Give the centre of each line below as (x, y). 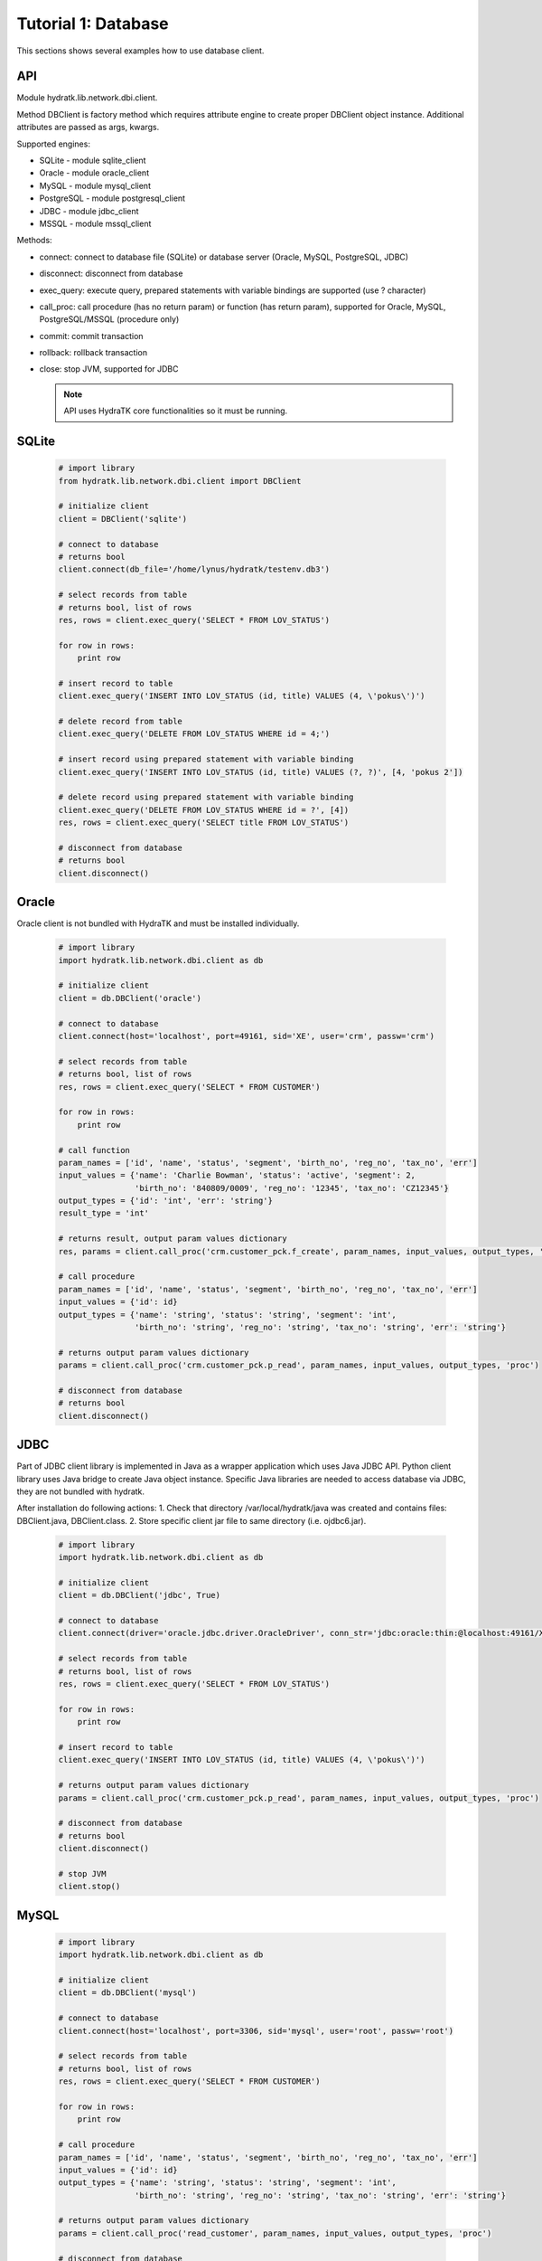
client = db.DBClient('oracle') (130, 998)
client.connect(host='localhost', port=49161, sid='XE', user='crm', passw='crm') (247, 1036)
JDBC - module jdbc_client (89, 211)
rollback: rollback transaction (93, 353)
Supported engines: (53, 144)
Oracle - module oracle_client (94, 173)
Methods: (35, 241)
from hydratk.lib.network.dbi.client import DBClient (180, 481)
